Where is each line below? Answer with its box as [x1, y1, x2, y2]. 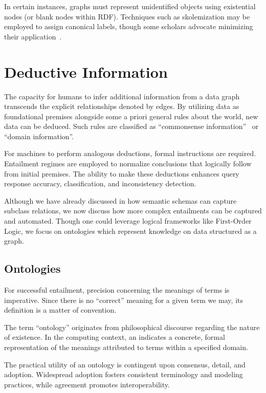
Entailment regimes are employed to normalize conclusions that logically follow [4, 158, 252, 169]
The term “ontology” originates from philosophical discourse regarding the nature [4, 321, 260, 332]
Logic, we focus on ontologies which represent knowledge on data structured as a [4, 225, 257, 236]
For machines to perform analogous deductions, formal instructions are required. [4, 148, 256, 159]
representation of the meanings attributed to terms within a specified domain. [4, 341, 248, 352]
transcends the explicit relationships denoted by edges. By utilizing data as [4, 101, 239, 112]
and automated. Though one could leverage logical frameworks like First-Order [4, 215, 252, 226]
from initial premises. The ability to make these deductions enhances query [4, 168, 239, 179]
